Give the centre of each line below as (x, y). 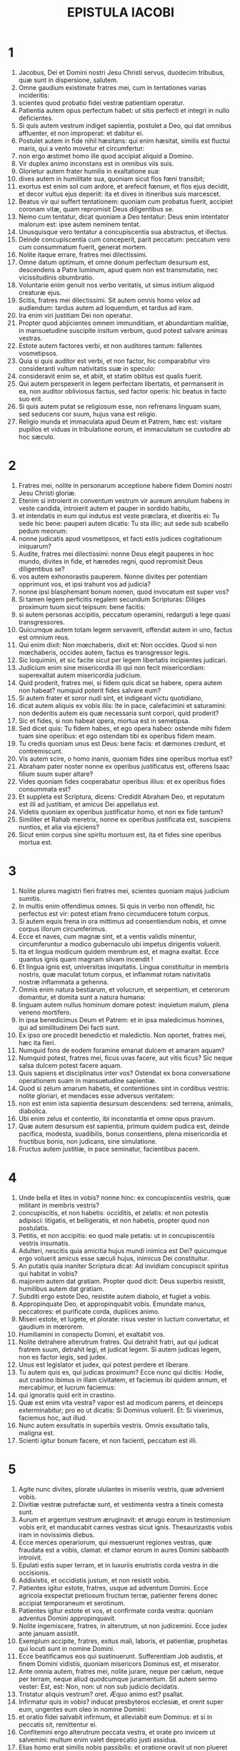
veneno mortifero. (45, 1012)
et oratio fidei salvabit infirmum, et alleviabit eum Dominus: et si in (115, 1717)
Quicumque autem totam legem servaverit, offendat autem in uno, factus (125, 629)
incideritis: (34, 95)
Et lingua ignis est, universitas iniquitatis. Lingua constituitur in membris (124, 967)
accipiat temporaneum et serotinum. (72, 1603)
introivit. (30, 1557)
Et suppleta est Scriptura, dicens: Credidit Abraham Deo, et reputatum (121, 797)
